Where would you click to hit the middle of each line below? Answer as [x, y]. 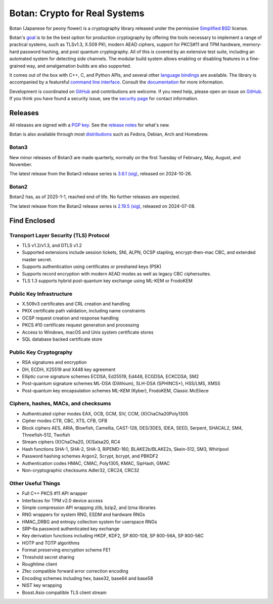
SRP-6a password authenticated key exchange [71, 529]
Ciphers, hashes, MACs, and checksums [60, 403]
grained [17, 66]
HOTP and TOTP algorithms [51, 543]
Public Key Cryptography [41, 352]
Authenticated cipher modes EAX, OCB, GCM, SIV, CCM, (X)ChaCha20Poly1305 [105, 413]
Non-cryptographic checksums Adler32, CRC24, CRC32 [81, 470]
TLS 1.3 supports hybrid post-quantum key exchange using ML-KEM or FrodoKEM [107, 281]
